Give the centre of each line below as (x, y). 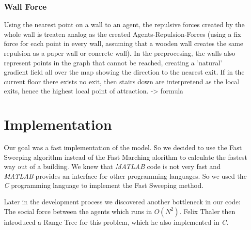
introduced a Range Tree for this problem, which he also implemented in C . (116, 222)
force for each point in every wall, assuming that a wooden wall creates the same (124, 43)
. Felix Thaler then (207, 211)
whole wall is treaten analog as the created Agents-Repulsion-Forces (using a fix (123, 34)
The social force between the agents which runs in (78, 211)
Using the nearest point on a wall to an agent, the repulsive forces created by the (124, 24)
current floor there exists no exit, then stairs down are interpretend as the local (122, 81)
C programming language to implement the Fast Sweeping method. (104, 185)
